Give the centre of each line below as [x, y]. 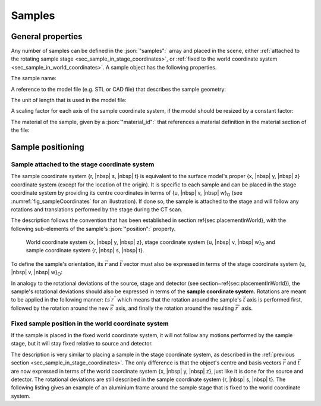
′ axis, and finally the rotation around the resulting [174, 308]
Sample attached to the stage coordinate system [83, 164]
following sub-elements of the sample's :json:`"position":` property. [93, 229]
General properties [47, 37]
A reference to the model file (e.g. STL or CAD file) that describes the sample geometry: [118, 89]
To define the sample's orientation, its [57, 264]
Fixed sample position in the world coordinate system [90, 323]
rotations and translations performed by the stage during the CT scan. [97, 209]
